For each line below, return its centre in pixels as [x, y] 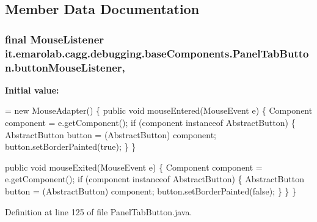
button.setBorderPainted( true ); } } [71, 146]
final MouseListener [55, 39]
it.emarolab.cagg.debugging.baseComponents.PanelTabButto [157, 53]
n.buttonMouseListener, [65, 67]
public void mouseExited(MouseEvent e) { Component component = [134, 167]
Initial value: [32, 90]
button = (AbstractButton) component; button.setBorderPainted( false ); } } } [151, 191]
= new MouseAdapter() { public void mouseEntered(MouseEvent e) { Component [159, 110]
